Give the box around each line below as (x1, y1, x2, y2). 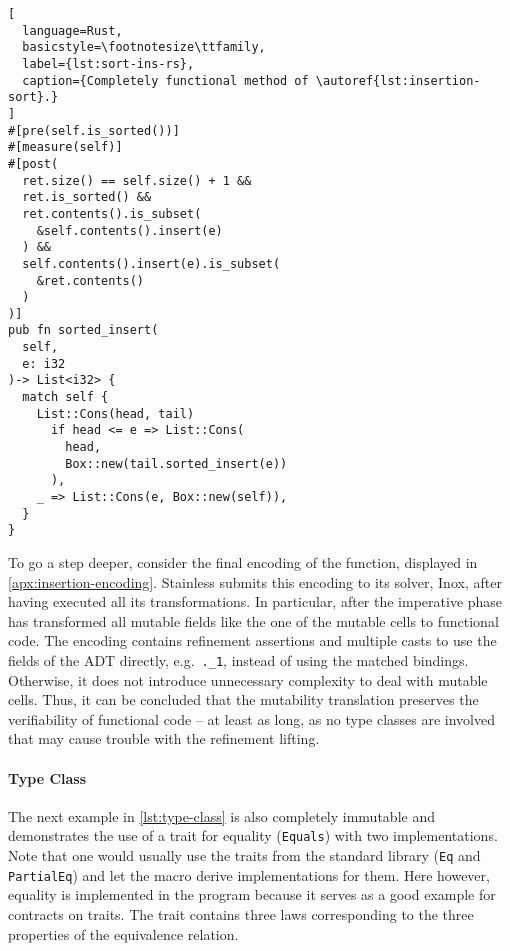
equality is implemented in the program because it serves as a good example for (8, 884, 496, 905)
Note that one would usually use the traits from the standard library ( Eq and (8, 845, 481, 866)
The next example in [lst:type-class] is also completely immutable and (8, 805, 435, 826)
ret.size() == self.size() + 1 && (22, 173, 252, 188)
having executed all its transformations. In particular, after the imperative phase (8, 591, 503, 612)
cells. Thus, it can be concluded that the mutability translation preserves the (8, 689, 479, 710)
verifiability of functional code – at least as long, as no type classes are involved (8, 708, 496, 729)
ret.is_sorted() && (22, 190, 152, 205)
